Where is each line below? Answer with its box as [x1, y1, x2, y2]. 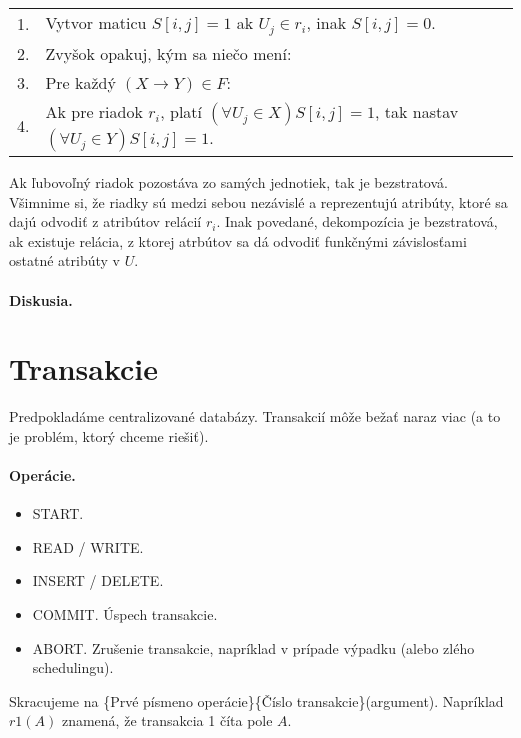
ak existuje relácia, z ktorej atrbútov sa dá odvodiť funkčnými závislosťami [9, 230, 467, 251]
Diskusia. [9, 289, 73, 310]
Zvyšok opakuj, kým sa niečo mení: [45, 41, 292, 65]
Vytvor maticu [45, 11, 147, 34]
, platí [160, 99, 203, 123]
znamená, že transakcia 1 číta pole [61, 710, 273, 731]
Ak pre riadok [45, 99, 143, 123]
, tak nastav [374, 99, 459, 123]
